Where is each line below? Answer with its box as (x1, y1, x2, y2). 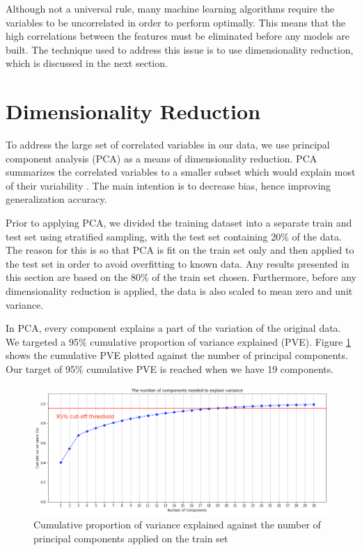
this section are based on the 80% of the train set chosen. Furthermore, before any (6, 270, 357, 284)
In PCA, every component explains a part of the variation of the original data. (6, 321, 341, 335)
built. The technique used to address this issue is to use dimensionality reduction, (6, 42, 354, 56)
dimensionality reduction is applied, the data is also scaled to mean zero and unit (6, 284, 353, 298)
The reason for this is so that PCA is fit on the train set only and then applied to (6, 243, 354, 257)
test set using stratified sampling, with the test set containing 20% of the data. (6, 229, 342, 243)
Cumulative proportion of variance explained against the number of (33, 517, 321, 531)
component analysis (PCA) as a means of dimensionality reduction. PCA (6, 151, 317, 165)
